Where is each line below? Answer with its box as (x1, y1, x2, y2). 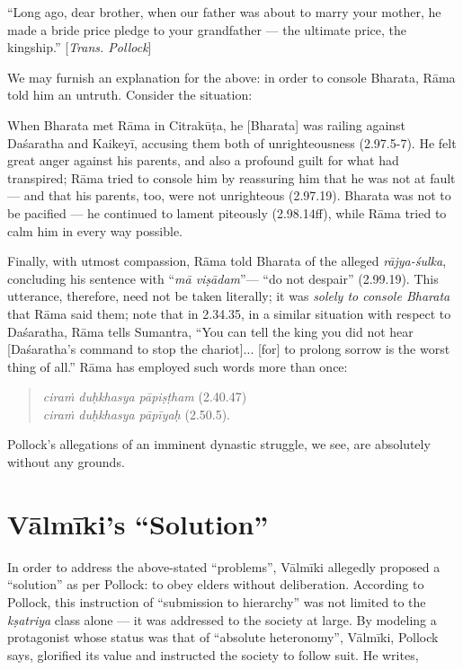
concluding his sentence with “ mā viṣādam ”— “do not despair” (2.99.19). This (7, 269, 439, 287)
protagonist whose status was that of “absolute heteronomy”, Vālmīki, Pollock (7, 628, 439, 647)
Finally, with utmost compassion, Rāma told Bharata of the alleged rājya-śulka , (7, 251, 447, 270)
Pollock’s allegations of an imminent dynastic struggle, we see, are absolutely (7, 435, 431, 454)
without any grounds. (7, 453, 125, 472)
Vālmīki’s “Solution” (7, 505, 269, 542)
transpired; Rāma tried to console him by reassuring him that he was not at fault (7, 168, 456, 187)
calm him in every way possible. (7, 221, 183, 240)
